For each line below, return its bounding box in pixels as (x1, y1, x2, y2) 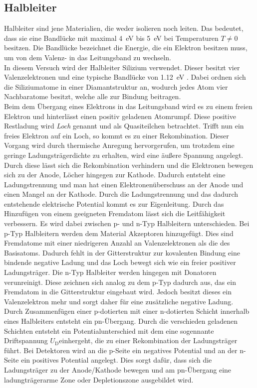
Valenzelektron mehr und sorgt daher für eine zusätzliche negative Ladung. (4, 296, 234, 306)
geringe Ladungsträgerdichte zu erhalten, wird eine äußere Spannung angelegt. (4, 149, 244, 160)
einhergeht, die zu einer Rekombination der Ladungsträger (59, 335, 238, 346)
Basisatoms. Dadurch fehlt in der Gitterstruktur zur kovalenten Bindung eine (4, 247, 240, 258)
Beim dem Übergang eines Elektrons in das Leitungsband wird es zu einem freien (4, 101, 253, 111)
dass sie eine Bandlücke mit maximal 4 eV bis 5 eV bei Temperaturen (4, 32, 219, 43)
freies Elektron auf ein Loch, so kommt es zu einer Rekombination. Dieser (4, 130, 229, 140)
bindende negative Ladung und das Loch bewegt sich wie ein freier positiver (4, 257, 236, 267)
